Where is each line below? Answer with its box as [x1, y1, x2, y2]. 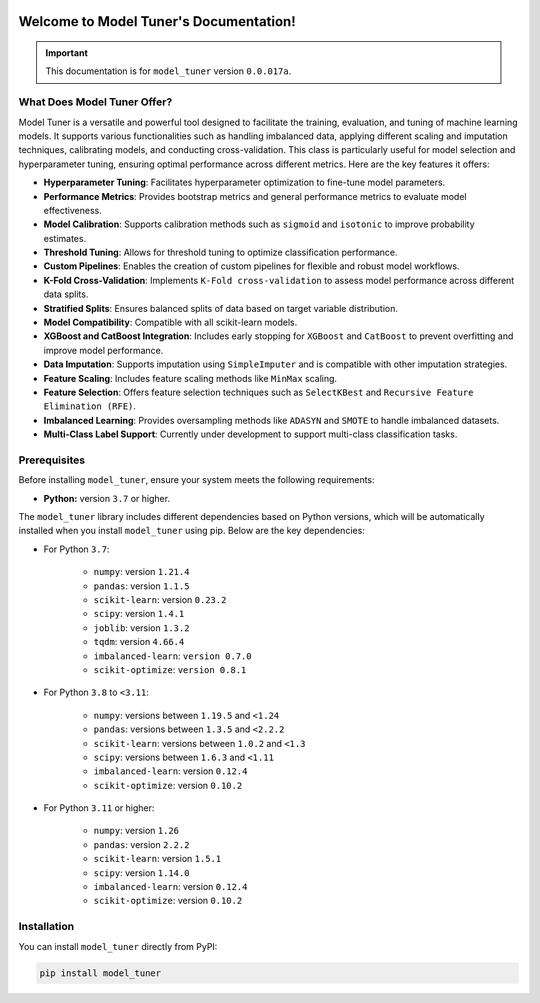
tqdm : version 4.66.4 [93, 636, 185, 648]
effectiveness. [43, 204, 102, 216]
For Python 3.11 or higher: [43, 802, 155, 814]
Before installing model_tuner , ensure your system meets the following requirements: [18, 474, 375, 486]
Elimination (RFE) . [43, 400, 137, 412]
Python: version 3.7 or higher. [43, 492, 170, 504]
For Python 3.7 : [43, 543, 110, 555]
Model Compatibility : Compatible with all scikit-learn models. [43, 316, 298, 329]
